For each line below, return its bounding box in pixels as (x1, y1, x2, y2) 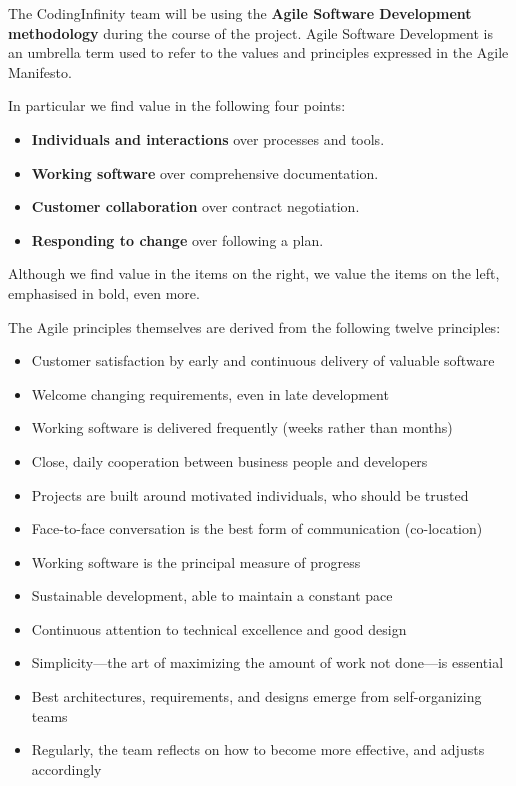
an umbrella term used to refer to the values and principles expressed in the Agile (8, 42, 509, 63)
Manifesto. (8, 61, 72, 82)
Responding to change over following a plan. (31, 229, 324, 250)
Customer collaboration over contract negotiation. (31, 196, 360, 217)
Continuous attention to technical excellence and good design (31, 618, 407, 639)
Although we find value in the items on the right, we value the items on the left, (8, 263, 500, 284)
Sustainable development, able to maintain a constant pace (31, 585, 393, 606)
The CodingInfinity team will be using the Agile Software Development (8, 3, 472, 23)
